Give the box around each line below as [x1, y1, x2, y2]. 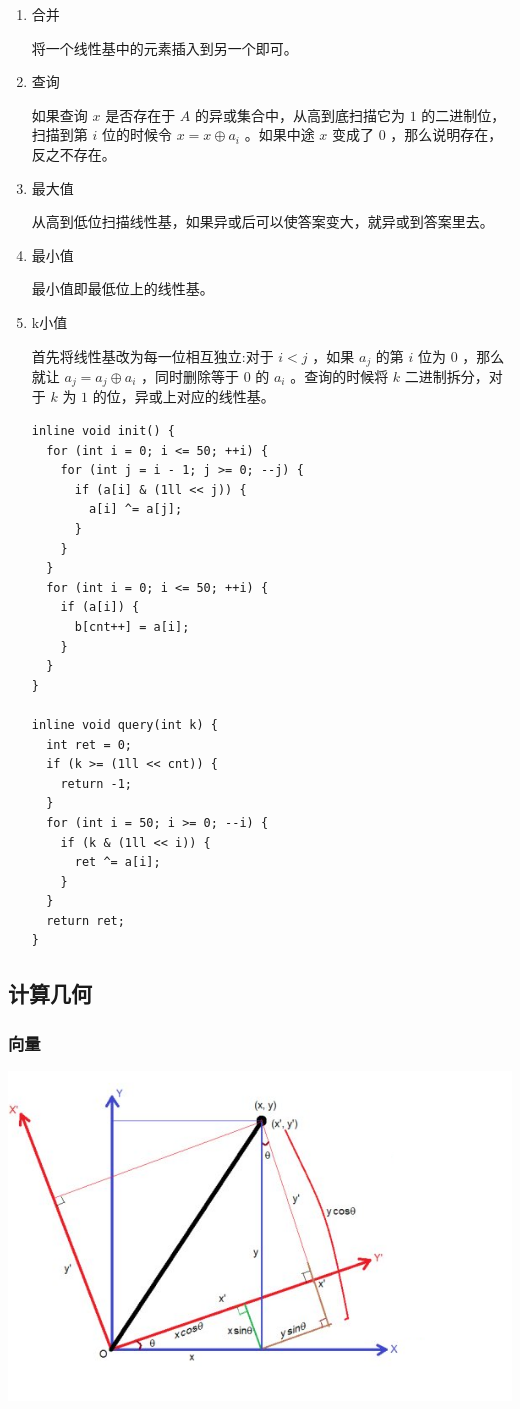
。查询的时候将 [290, 365, 389, 386]
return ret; [46, 913, 125, 928]
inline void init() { [31, 424, 175, 439]
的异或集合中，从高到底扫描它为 [194, 104, 405, 125]
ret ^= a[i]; [74, 855, 161, 870]
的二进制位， [421, 104, 506, 125]
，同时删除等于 [140, 365, 239, 386]
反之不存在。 [31, 143, 116, 164]
